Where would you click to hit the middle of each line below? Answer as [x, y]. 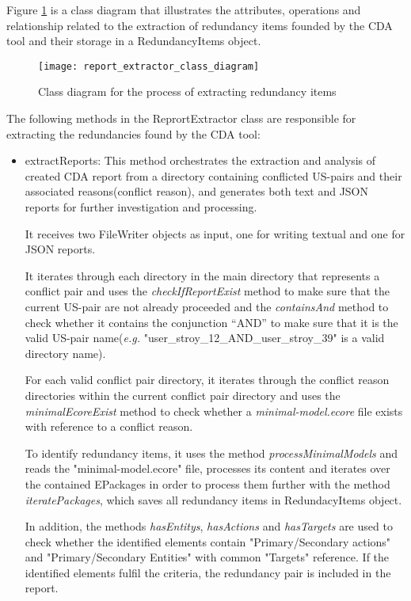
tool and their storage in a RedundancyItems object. [134, 41]
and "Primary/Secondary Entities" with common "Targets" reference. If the [207, 557]
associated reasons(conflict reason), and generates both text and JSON [197, 191]
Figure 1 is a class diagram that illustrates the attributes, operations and [184, 10]
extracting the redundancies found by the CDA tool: [133, 133]
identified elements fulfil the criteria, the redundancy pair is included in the [208, 572]
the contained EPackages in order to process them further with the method [207, 483]
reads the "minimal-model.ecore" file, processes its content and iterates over [207, 468]
